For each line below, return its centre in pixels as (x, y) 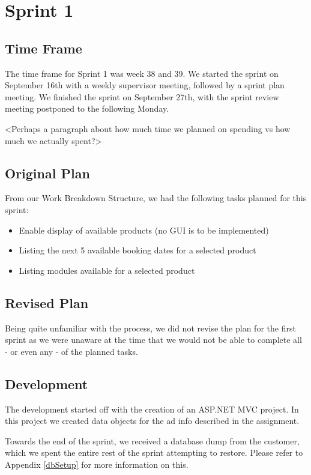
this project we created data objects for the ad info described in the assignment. (152, 421)
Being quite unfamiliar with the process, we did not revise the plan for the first (150, 328)
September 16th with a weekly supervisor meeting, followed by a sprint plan (145, 85)
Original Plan (47, 173)
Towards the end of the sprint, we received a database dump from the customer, (152, 440)
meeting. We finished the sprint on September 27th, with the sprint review (142, 96)
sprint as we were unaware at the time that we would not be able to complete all (153, 340)
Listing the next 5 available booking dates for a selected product (137, 250)
